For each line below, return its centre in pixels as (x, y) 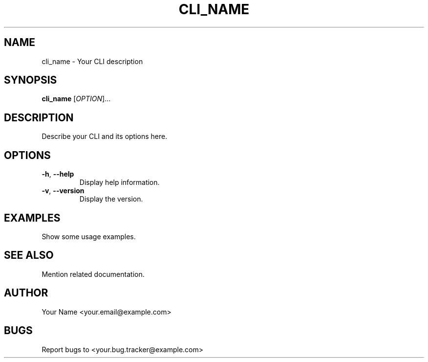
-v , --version (63, 191)
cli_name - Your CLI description (92, 61)
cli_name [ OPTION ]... (76, 99)
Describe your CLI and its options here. (105, 136)
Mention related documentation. (93, 274)
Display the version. (111, 199)
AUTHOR (26, 293)
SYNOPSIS (31, 80)
